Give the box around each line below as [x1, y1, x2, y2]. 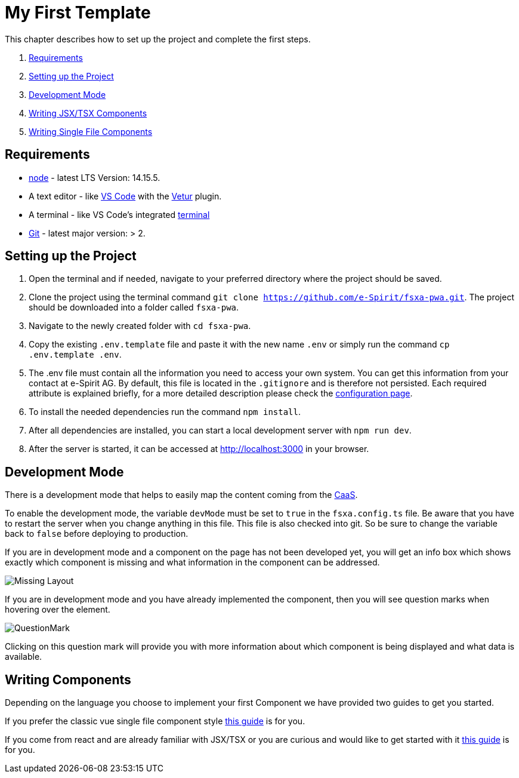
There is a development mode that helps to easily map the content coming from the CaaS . [5, 490, 358, 500]
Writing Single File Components [29, 126, 153, 137]
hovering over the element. [5, 604, 110, 615]
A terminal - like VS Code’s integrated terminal [29, 209, 210, 220]
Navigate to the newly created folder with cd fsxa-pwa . [29, 321, 251, 331]
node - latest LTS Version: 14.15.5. [29, 172, 160, 183]
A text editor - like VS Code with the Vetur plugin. [29, 190, 222, 201]
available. [5, 651, 42, 662]
